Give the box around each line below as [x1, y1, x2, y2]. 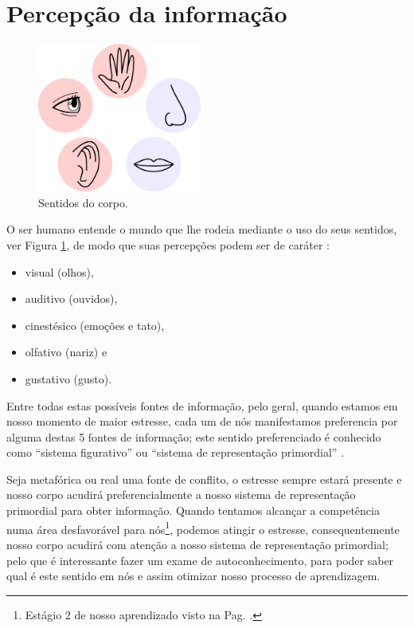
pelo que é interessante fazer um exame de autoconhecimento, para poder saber [6, 551, 394, 568]
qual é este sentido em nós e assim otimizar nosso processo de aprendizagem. [6, 567, 381, 584]
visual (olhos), [25, 263, 94, 280]
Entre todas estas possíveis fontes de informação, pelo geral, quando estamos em [6, 397, 398, 414]
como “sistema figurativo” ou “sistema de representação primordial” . [6, 444, 345, 461]
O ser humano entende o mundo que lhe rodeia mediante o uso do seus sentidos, [6, 221, 397, 237]
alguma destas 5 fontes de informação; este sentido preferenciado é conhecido [6, 428, 381, 445]
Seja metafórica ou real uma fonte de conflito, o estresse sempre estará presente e [6, 470, 402, 487]
